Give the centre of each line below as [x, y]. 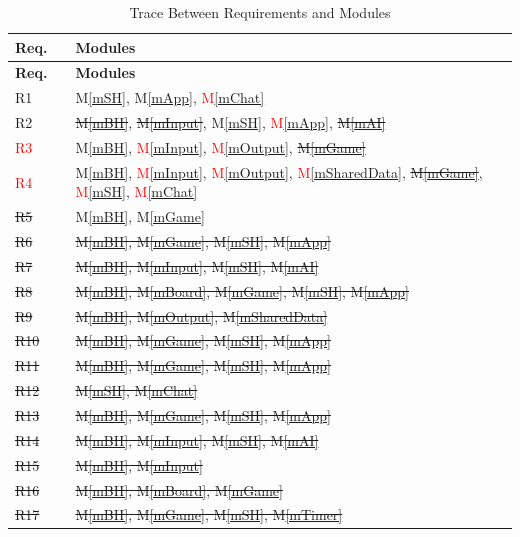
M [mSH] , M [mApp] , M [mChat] [170, 97]
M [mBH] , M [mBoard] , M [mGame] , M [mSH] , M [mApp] [242, 290]
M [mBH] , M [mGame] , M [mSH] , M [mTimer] [209, 514]
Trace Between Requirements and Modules [260, 12]
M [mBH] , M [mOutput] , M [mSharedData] [201, 315]
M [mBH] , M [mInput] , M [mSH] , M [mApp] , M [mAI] [230, 122]
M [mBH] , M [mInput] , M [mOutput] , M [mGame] [220, 146]
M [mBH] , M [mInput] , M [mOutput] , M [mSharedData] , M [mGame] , [279, 171]
